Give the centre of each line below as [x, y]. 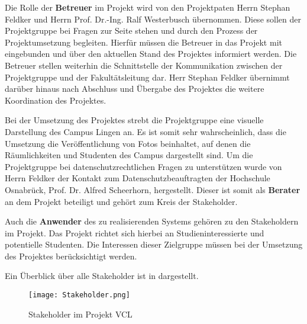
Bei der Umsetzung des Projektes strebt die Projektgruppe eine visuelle [134, 120]
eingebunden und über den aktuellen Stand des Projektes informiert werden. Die [151, 54]
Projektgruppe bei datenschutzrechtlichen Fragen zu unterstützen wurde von [143, 166]
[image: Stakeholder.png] [79, 295]
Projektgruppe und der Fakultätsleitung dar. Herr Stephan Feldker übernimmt [147, 77]
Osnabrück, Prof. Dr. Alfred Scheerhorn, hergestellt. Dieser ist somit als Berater [153, 189]
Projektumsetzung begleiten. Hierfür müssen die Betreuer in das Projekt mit [143, 42]
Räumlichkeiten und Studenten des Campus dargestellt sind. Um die [129, 155]
